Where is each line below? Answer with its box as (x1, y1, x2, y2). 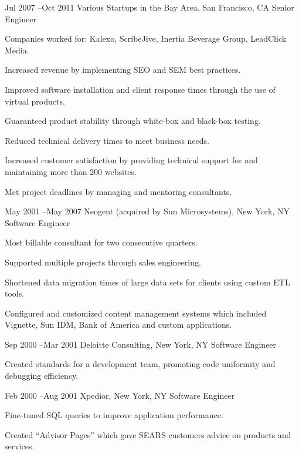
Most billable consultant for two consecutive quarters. (5, 236, 198, 248)
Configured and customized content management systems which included (5, 307, 267, 319)
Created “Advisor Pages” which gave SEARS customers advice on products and (5, 428, 291, 440)
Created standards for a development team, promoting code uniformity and (5, 358, 276, 370)
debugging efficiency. (5, 369, 79, 382)
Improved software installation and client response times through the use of (5, 83, 276, 95)
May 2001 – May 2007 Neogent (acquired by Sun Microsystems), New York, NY (5, 205, 290, 217)
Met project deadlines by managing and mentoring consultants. (5, 185, 232, 197)
